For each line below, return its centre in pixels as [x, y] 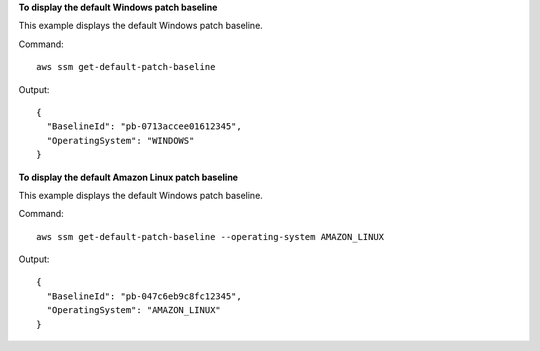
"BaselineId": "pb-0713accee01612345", [144, 126]
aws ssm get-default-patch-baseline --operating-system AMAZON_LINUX [210, 236]
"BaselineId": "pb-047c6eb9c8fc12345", [144, 296]
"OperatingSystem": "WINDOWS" [120, 140]
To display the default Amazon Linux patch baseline [128, 177]
